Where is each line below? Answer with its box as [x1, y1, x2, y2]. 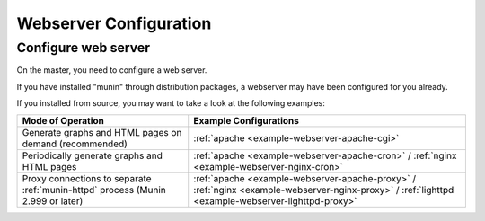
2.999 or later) [22, 194, 84, 207]
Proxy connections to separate [22, 172, 152, 184]
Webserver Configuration [16, 13, 212, 33]
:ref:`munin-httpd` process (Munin [22, 183, 166, 196]
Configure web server [16, 40, 151, 56]
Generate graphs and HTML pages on [22, 126, 182, 138]
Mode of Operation [22, 114, 105, 127]
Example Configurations [193, 114, 300, 127]
